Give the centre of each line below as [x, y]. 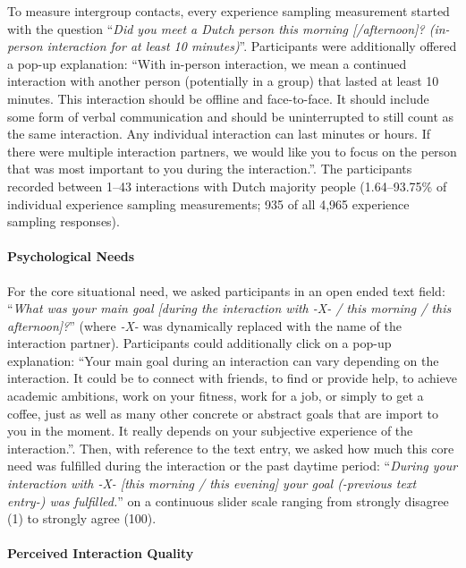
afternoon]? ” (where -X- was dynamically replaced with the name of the [204, 325]
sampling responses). [64, 221]
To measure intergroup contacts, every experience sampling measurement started [229, 11]
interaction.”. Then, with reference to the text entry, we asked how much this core [231, 448]
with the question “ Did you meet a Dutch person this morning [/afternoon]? [216, 28]
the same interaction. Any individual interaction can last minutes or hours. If [219, 134]
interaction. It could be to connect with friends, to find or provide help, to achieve [233, 378]
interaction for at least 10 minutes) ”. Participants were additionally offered [252, 46]
